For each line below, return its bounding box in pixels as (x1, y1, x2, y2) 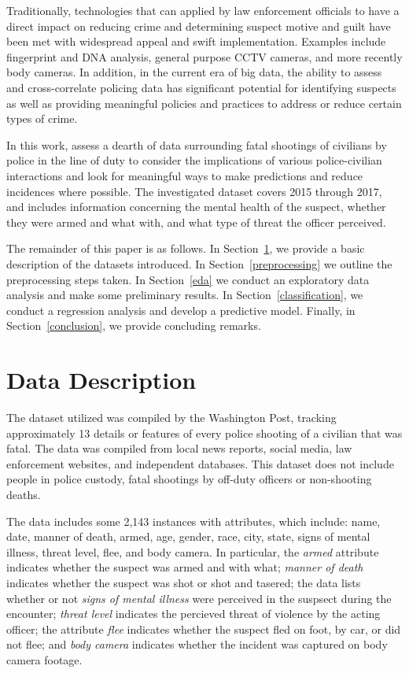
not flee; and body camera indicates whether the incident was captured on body (6, 636, 388, 653)
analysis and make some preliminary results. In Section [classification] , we (6, 287, 363, 303)
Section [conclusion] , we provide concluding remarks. (6, 317, 261, 334)
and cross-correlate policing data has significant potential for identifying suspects (6, 79, 396, 95)
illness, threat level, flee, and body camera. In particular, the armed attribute (6, 543, 379, 560)
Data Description (6, 364, 197, 396)
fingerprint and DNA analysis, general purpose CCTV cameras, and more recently (6, 48, 403, 65)
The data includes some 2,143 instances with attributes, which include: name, (6, 512, 381, 529)
